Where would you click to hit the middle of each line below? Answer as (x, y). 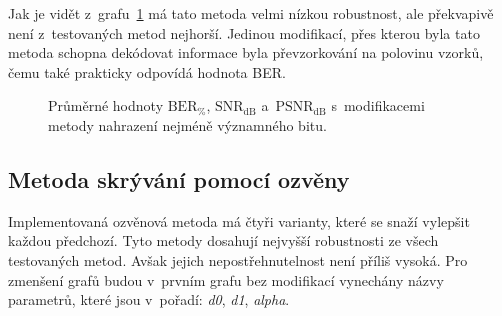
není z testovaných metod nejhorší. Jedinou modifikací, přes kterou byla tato (244, 32)
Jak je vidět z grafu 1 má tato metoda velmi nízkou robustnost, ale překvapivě (251, 13)
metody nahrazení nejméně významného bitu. (187, 124)
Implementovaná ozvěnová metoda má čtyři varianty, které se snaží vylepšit (239, 220)
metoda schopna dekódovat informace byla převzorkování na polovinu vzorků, (246, 52)
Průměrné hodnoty (106, 105)
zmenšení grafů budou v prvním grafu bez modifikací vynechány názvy (226, 279)
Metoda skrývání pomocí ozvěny (179, 178)
